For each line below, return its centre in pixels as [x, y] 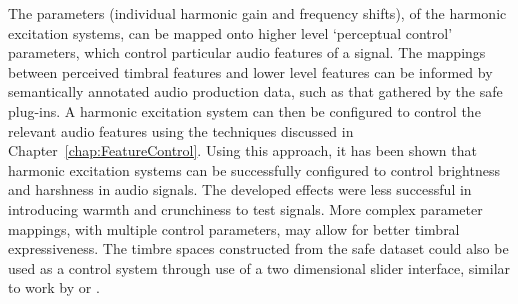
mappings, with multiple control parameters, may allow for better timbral [234, 228]
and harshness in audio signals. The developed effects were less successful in [240, 189]
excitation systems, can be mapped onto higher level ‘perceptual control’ [230, 32]
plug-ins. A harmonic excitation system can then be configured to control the [244, 110]
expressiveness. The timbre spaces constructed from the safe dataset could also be [258, 248]
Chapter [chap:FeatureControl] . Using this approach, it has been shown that [242, 150]
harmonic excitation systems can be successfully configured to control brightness [254, 169]
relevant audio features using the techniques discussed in [181, 130]
